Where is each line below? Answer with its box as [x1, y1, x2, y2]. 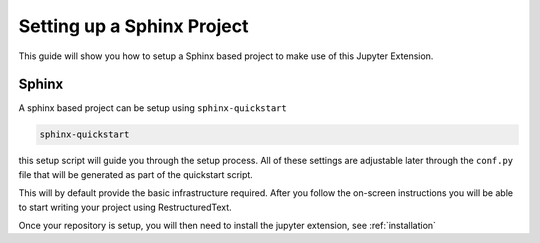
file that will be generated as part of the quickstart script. [18, 168, 254, 180]
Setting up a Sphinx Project [18, 15, 249, 37]
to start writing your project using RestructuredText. [18, 201, 232, 213]
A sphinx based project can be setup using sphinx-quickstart [18, 102, 287, 114]
